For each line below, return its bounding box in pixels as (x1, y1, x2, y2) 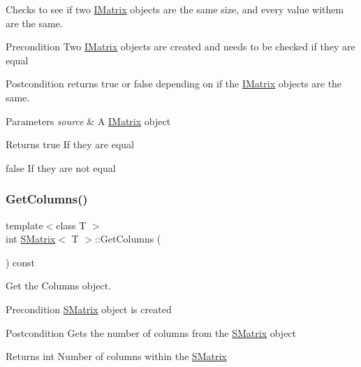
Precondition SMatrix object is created (6, 301, 172, 316)
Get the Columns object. (6, 278, 112, 293)
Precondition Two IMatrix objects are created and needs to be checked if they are (6, 39, 355, 54)
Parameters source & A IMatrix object (6, 113, 171, 128)
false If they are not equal (6, 160, 116, 175)
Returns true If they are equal (6, 137, 134, 152)
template (6, 217, 43, 232)
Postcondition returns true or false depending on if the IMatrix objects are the (6, 76, 342, 91)
